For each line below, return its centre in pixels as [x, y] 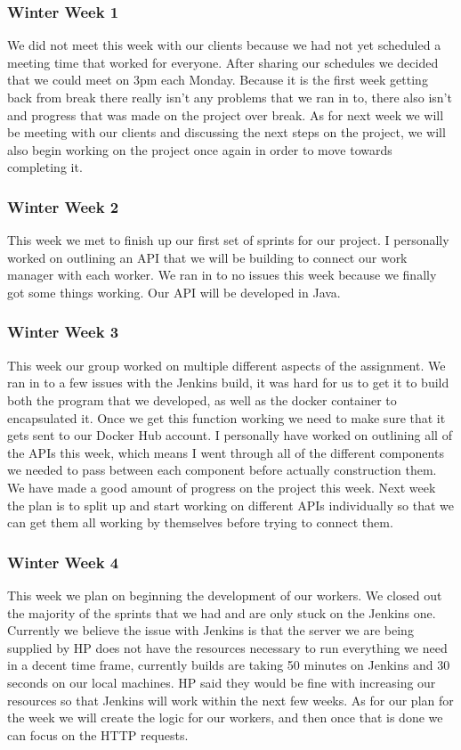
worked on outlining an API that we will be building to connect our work [207, 257]
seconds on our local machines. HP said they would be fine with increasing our [222, 682]
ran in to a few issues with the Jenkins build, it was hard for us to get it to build [228, 383]
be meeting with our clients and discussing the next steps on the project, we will [226, 132]
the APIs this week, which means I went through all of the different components [226, 452]
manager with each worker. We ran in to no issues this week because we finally [222, 275]
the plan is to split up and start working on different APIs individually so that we [231, 505]
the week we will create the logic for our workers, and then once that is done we [225, 717]
